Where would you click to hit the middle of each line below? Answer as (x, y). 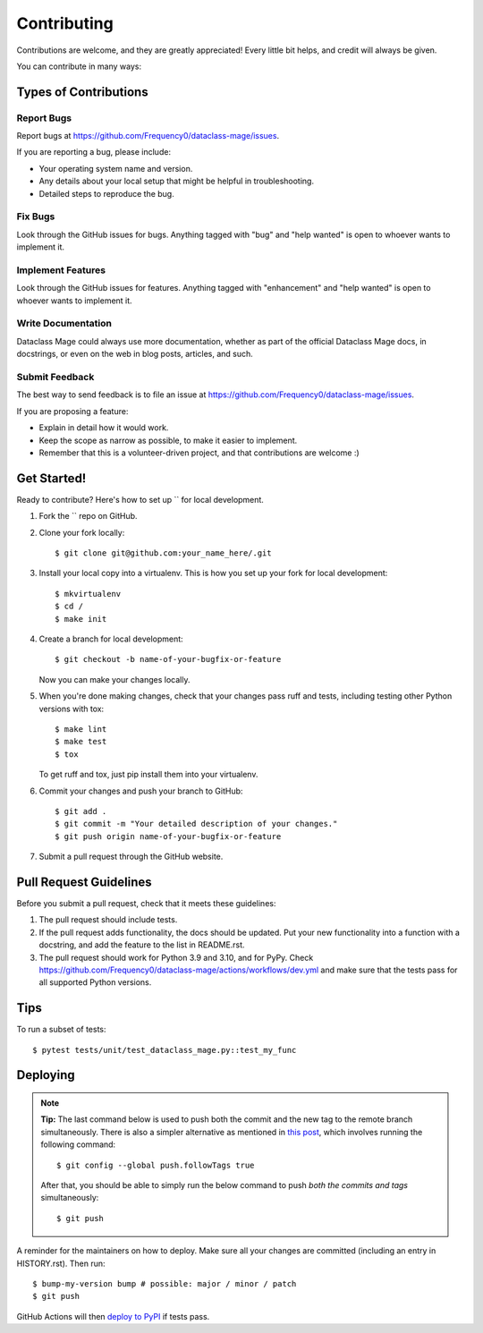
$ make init (81, 619)
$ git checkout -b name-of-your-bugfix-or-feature (168, 659)
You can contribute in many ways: (79, 66)
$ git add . (81, 811)
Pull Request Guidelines (84, 882)
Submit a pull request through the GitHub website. (131, 857)
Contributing (65, 23)
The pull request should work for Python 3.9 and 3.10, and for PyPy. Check (176, 957)
